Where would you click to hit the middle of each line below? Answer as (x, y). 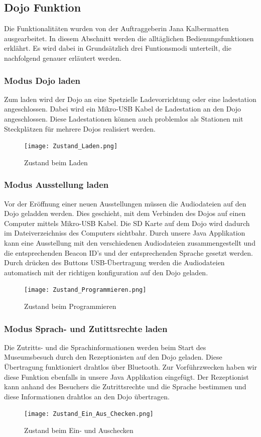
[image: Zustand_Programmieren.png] (85, 290)
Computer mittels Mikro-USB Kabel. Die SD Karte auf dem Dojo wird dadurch (127, 223)
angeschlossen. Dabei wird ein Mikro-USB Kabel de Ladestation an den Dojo (123, 109)
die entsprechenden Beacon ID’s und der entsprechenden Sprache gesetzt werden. (128, 252)
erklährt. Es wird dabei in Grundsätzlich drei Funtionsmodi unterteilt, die (118, 48)
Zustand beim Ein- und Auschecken (79, 430)
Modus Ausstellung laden (56, 185)
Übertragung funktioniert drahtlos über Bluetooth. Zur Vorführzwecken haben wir (130, 367)
